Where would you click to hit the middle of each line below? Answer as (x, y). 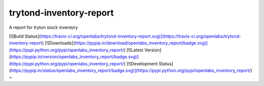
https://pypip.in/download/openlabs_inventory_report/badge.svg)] (141, 43)
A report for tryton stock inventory (44, 27)
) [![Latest (134, 50)
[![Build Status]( (25, 36)
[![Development (142, 64)
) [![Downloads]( (58, 43)
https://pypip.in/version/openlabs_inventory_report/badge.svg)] (75, 57)
